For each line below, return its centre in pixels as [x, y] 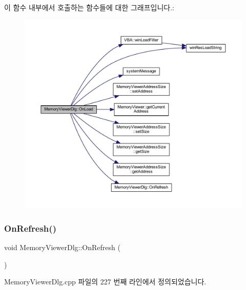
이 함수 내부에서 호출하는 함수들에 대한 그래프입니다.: [89, 7]
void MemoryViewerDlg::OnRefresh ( [62, 247]
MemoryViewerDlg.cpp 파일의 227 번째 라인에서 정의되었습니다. [105, 282]
